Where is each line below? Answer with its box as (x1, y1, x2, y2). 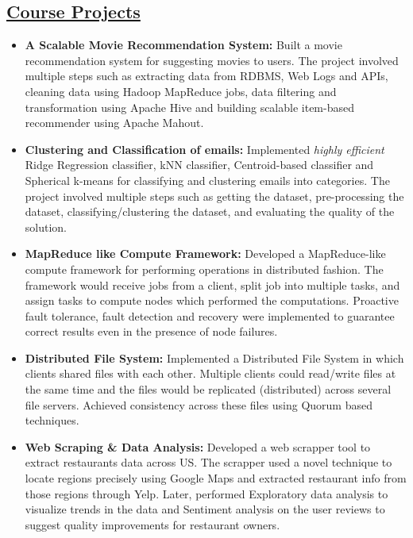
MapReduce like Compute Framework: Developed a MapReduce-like (25, 245, 386, 262)
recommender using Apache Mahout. (25, 114, 204, 131)
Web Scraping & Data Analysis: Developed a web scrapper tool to (25, 438, 371, 455)
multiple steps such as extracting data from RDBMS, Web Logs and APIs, (25, 67, 388, 84)
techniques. (25, 412, 79, 428)
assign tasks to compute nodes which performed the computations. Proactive (25, 292, 399, 309)
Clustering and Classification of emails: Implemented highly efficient (25, 140, 384, 157)
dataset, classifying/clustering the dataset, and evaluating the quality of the (25, 203, 395, 220)
